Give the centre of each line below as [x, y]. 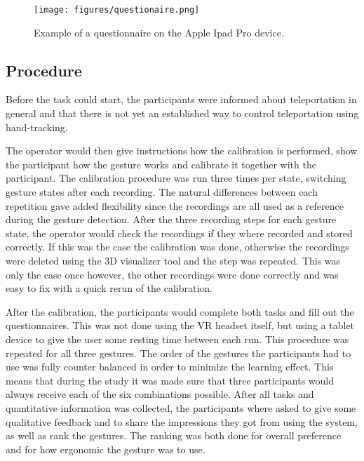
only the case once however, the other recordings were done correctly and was [172, 274]
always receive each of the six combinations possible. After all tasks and [160, 394]
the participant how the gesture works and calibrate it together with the [161, 164]
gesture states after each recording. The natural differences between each [162, 192]
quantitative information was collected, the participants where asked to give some [181, 407]
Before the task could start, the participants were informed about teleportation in [181, 99]
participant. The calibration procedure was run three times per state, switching [176, 178]
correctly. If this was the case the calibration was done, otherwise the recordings [177, 247]
